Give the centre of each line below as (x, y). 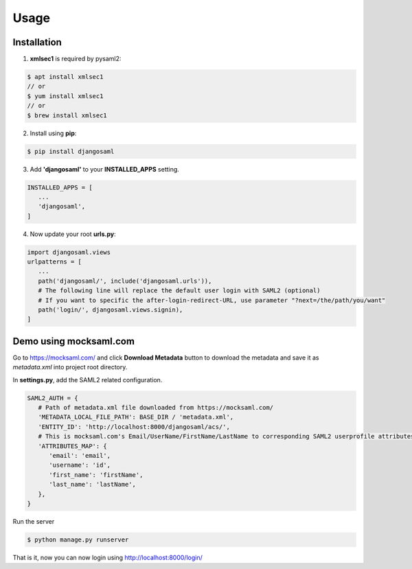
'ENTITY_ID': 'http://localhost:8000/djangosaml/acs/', (134, 427)
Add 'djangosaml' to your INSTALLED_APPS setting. (105, 169)
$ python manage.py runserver (78, 539)
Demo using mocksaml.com (74, 341)
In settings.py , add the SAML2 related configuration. (88, 380)
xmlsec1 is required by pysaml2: (76, 59)
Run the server (34, 521)
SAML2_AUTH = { (53, 398)
